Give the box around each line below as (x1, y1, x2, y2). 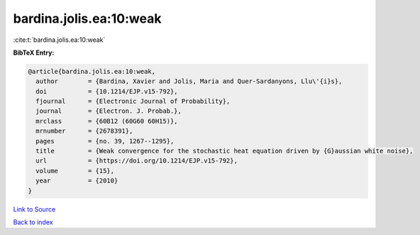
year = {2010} (35, 177, 118, 185)
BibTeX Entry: (13, 48, 55, 57)
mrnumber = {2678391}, (35, 127, 133, 135)
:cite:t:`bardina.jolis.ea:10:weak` (13, 35, 106, 44)
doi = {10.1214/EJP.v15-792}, (35, 87, 178, 95)
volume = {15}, (35, 167, 115, 175)
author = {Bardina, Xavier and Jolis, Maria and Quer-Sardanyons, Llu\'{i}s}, (35, 77, 343, 85)
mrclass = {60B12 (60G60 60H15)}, (35, 117, 178, 125)
